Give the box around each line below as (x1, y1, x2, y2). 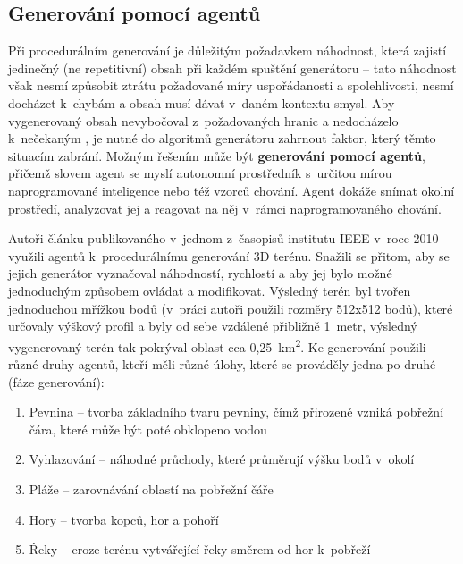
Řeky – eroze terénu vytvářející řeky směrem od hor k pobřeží (29, 540, 371, 559)
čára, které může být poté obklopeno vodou (29, 419, 267, 438)
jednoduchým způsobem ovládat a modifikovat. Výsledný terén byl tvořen (8, 281, 411, 299)
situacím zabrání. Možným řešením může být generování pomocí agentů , (8, 146, 425, 164)
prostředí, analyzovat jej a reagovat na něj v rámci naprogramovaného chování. (8, 198, 442, 217)
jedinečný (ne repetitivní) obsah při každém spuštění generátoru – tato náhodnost (8, 58, 457, 77)
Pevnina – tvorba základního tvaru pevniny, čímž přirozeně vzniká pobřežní (29, 402, 444, 421)
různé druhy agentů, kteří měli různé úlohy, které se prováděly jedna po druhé (8, 354, 436, 373)
